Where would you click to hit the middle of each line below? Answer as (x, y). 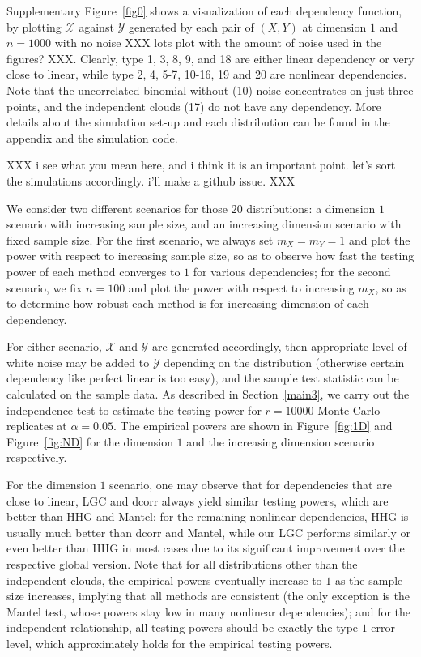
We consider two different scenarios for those (117, 208)
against (96, 26)
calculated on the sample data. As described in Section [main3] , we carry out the (208, 394)
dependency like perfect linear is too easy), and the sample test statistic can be (203, 378)
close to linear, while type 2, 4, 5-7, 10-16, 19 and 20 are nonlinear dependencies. (207, 74)
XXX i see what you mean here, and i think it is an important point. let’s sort (201, 165)
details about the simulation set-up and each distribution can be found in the (198, 122)
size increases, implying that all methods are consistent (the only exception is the (208, 596)
